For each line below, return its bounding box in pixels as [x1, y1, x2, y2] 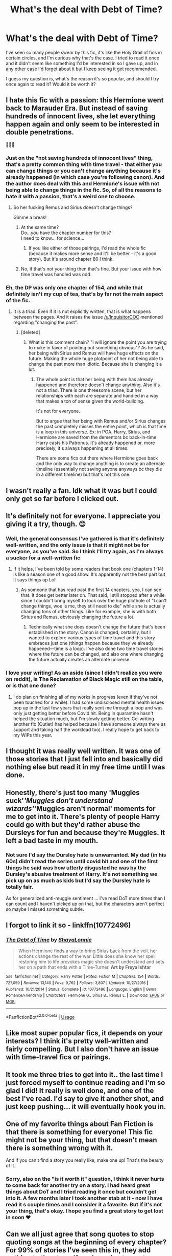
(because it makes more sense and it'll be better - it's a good [28, 250, 157, 257]
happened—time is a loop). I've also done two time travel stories [28, 645, 164, 652]
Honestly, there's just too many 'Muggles [6, 788, 140, 797]
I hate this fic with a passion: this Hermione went [6, 96, 164, 104]
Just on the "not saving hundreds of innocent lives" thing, [6, 154, 153, 161]
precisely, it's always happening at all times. [36, 445, 129, 451]
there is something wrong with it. [6, 1143, 113, 1152]
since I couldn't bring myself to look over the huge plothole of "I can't [20, 598, 167, 604]
